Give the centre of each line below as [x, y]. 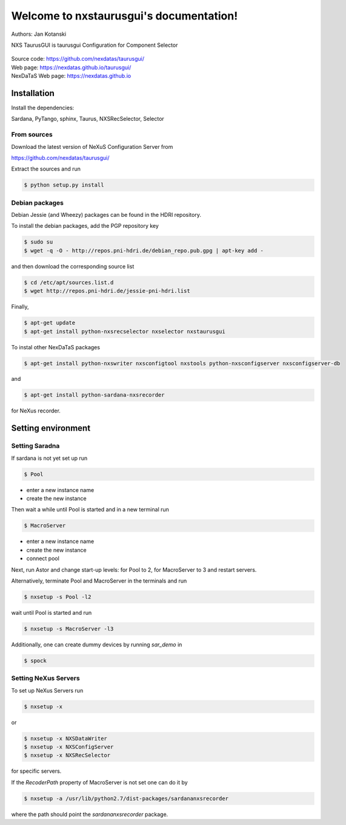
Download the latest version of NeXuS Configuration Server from [92, 146]
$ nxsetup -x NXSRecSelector [67, 755]
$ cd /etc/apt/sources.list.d [69, 282]
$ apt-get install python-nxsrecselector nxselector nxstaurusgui [125, 331]
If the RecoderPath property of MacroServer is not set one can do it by [99, 782]
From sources [32, 135]
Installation [33, 93]
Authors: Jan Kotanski [39, 34]
